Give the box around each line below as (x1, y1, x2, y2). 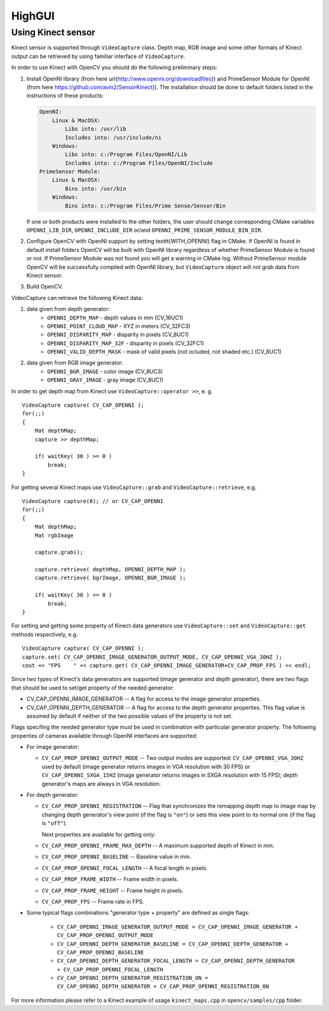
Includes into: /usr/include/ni (65, 134, 161, 141)
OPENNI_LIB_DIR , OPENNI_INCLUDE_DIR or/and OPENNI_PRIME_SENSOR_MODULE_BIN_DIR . (26, 226, 263, 234)
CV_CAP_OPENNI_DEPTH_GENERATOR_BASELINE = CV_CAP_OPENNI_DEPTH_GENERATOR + (57, 940, 289, 948)
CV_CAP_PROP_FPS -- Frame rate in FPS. (41, 898, 144, 905)
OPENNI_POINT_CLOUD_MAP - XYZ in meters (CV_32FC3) (47, 322, 191, 329)
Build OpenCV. (26, 283, 63, 290)
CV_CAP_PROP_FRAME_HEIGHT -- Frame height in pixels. (41, 887, 184, 894)
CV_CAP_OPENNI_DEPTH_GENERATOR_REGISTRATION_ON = (57, 974, 208, 982)
